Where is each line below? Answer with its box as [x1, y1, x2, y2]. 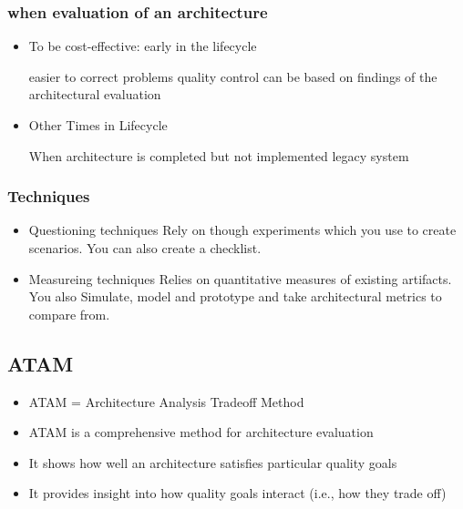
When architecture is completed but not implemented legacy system [28, 146, 409, 165]
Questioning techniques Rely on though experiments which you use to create [28, 220, 457, 239]
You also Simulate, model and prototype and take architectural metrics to [28, 287, 442, 306]
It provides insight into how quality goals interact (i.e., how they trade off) [28, 484, 447, 503]
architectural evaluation [28, 85, 161, 104]
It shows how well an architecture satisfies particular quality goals [28, 453, 397, 472]
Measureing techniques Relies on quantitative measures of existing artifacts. [28, 269, 452, 288]
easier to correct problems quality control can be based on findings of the [28, 66, 437, 86]
